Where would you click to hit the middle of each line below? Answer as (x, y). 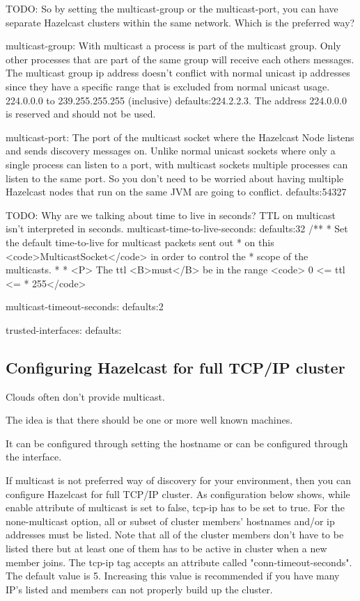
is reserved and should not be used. (81, 114)
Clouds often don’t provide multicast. (85, 396)
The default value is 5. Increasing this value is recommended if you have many (173, 576)
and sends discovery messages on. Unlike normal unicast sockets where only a (171, 151)
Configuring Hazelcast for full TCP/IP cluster (175, 367)
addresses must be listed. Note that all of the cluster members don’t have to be (175, 535)
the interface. (34, 457)
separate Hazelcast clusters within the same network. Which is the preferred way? (180, 22)
